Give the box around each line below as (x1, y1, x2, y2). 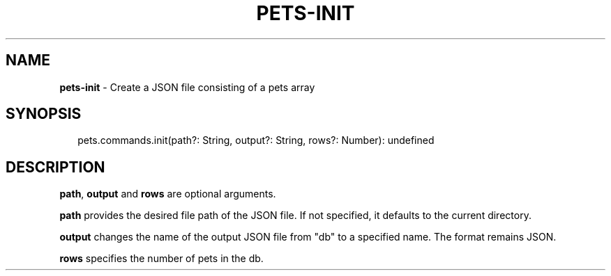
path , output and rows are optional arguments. (59, 188, 276, 200)
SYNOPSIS (6, 105, 82, 123)
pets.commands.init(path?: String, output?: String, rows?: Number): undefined (77, 134, 435, 147)
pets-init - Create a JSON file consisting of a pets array (59, 81, 315, 93)
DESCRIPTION (6, 158, 105, 176)
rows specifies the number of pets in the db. (59, 252, 264, 265)
